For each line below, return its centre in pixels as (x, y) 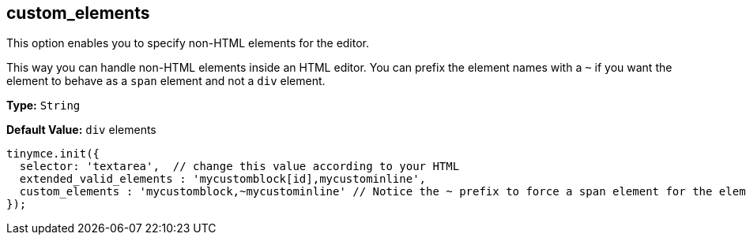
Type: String (43, 106)
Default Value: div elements (81, 130)
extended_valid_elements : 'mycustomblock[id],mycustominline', (223, 179)
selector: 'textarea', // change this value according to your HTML (239, 167)
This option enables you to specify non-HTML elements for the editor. (188, 43)
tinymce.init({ (53, 154)
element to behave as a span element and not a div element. (166, 81)
